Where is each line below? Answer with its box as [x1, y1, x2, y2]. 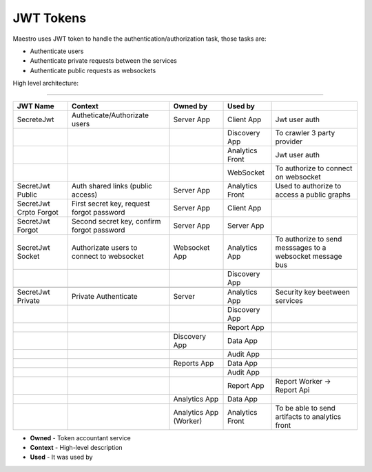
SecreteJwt [17, 115, 54, 124]
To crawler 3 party [275, 128, 335, 137]
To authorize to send [275, 234, 342, 244]
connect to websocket [71, 251, 144, 261]
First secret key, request [71, 199, 151, 208]
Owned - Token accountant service [30, 433, 131, 442]
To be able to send [275, 403, 335, 413]
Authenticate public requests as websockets [30, 66, 156, 75]
